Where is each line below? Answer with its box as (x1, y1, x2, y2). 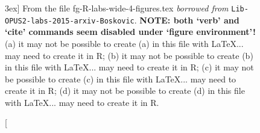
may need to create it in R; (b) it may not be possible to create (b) (5, 49, 253, 61)
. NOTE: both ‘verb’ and (134, 13, 239, 26)
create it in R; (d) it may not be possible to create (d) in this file (5, 84, 245, 97)
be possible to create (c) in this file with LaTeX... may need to (5, 72, 236, 85)
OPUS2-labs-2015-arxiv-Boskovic (5, 16, 135, 25)
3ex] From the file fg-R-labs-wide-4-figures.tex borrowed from (5, 2, 229, 14)
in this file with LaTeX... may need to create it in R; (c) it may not (5, 61, 254, 73)
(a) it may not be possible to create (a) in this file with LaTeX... (5, 37, 244, 49)
